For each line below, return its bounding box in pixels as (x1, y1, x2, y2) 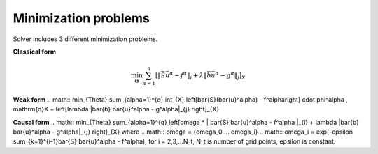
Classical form (13, 47, 56, 56)
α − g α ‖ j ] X (215, 70, 246, 81)
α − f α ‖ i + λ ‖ (169, 70, 207, 81)
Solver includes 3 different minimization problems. (13, 35, 158, 43)
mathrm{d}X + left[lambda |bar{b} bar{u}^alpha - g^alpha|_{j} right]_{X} (13, 105, 220, 114)
